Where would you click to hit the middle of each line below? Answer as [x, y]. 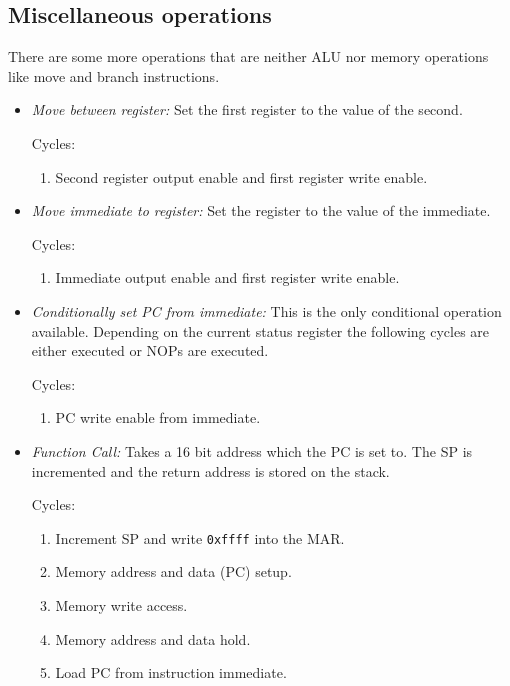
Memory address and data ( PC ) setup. [173, 571]
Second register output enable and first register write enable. [241, 176]
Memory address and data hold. [153, 638]
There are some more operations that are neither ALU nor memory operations [248, 56]
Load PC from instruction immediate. [171, 672]
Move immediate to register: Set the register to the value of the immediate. [261, 210]
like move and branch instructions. [114, 75]
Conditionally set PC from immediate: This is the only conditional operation [266, 310]
